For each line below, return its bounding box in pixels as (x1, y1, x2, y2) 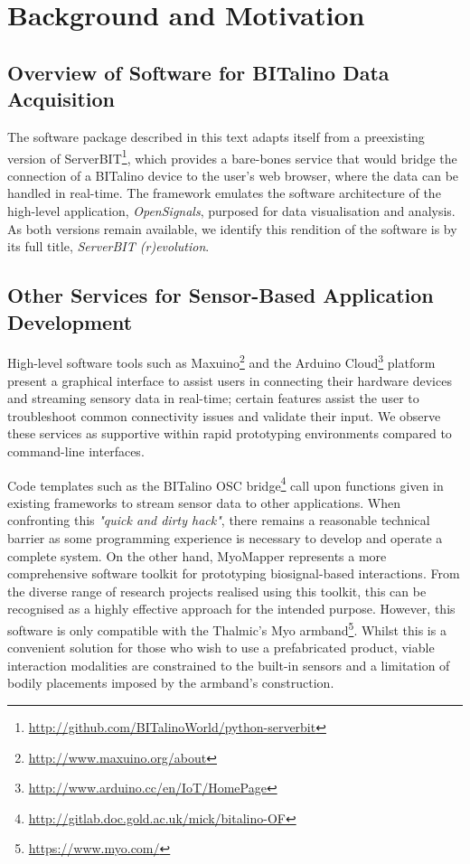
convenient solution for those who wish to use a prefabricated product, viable (7, 638, 435, 657)
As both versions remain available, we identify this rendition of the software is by (7, 219, 457, 238)
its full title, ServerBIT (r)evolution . (7, 237, 210, 256)
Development (7, 307, 133, 335)
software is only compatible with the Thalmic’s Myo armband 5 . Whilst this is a (7, 618, 446, 639)
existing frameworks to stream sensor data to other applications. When (7, 493, 401, 512)
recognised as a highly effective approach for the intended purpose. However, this (7, 599, 456, 618)
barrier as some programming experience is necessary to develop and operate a (7, 529, 443, 548)
